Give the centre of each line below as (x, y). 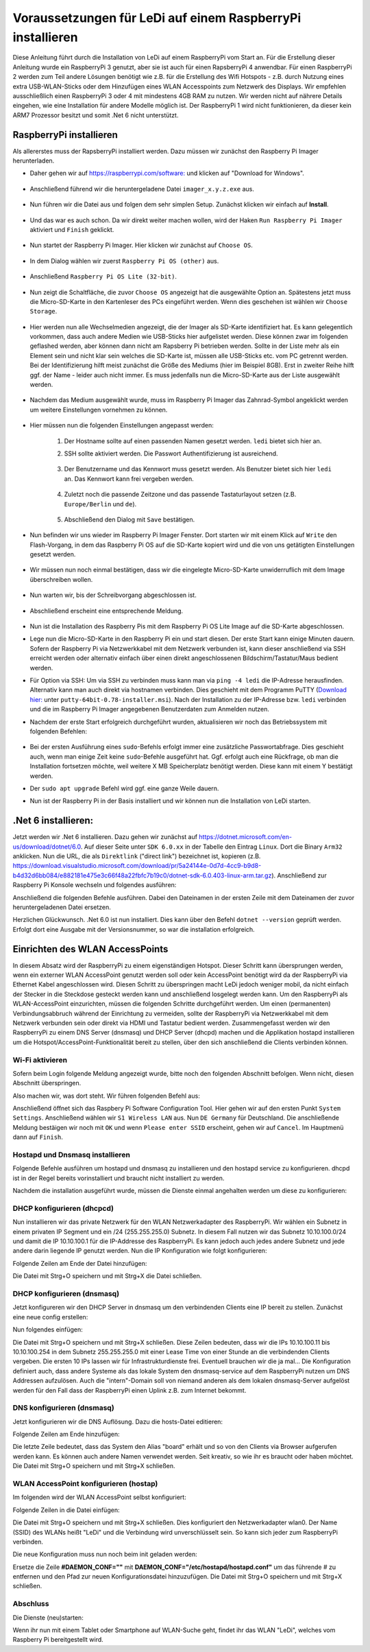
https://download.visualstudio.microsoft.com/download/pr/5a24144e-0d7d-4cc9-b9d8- (137, 866)
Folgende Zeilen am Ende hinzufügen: (66, 1435)
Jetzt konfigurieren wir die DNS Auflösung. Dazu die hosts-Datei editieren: (118, 1421)
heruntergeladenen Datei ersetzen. (62, 907)
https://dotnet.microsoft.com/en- (246, 837)
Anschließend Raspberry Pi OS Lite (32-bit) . (103, 276)
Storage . (44, 311)
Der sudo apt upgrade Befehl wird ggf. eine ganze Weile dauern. (124, 788)
